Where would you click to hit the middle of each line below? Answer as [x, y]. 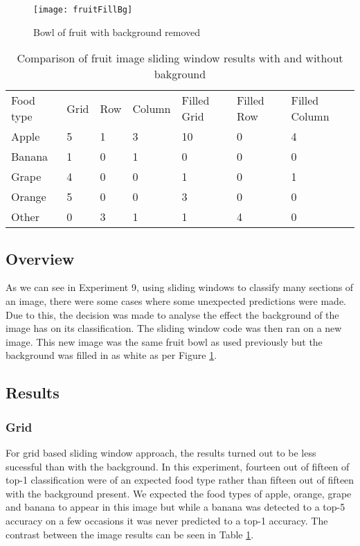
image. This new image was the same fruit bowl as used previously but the [164, 341]
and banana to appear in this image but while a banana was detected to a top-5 [175, 507]
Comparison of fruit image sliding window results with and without [180, 58]
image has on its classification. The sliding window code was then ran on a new [174, 328]
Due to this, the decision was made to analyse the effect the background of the [172, 314]
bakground [180, 74]
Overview [40, 258]
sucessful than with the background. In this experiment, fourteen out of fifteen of [178, 466]
